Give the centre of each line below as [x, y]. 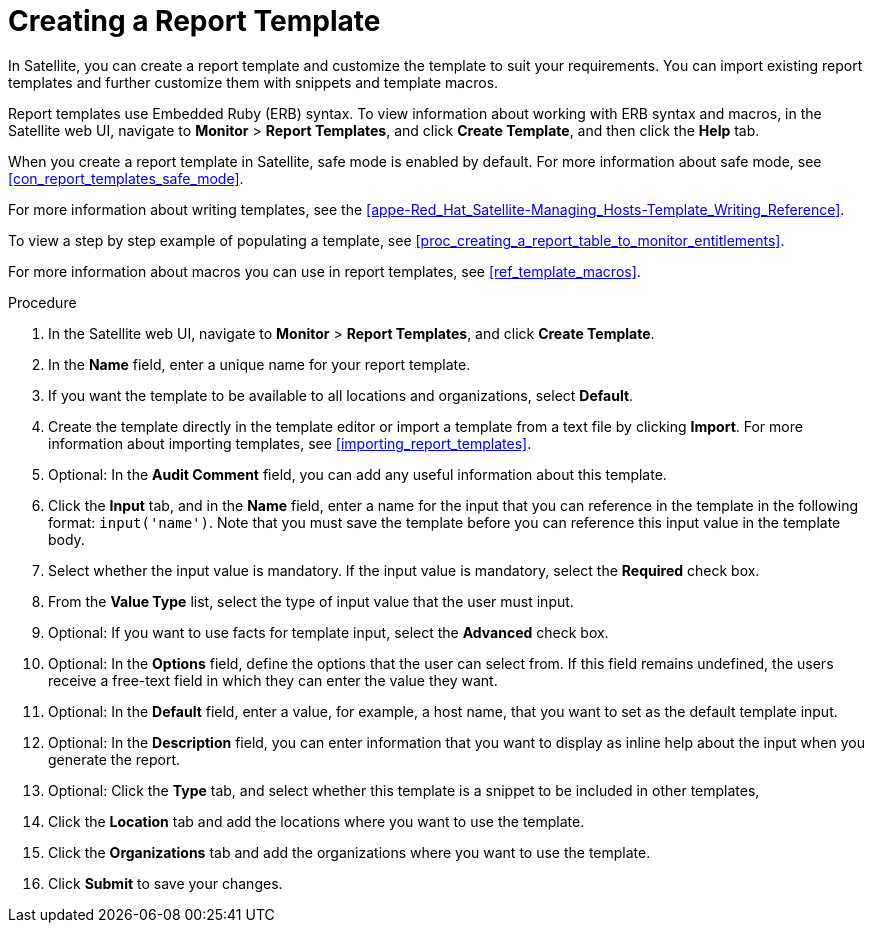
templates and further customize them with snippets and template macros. [253, 82]
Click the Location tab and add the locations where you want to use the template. [316, 821]
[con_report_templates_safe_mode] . [126, 178]
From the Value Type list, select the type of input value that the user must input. [311, 601]
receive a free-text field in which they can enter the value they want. [273, 680]
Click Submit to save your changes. [165, 883]
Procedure [42, 302]
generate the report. [114, 759]
